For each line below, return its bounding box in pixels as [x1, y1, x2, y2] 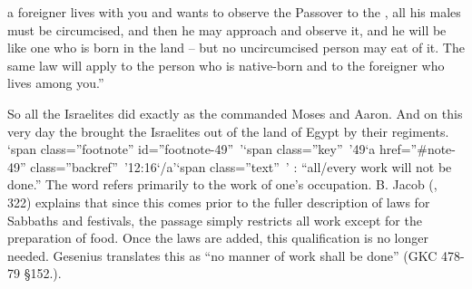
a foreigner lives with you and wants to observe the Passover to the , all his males [7, 3, 461, 21]
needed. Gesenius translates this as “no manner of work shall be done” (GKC [7, 246, 438, 265]
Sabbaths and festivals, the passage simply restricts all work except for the [7, 210, 422, 229]
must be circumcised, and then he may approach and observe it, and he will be [7, 20, 447, 39]
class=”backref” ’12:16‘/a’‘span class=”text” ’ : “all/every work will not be [30, 157, 452, 176]
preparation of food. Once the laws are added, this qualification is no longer [7, 228, 428, 247]
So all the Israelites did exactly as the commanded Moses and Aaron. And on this [7, 103, 463, 122]
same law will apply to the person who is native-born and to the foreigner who [7, 55, 445, 74]
